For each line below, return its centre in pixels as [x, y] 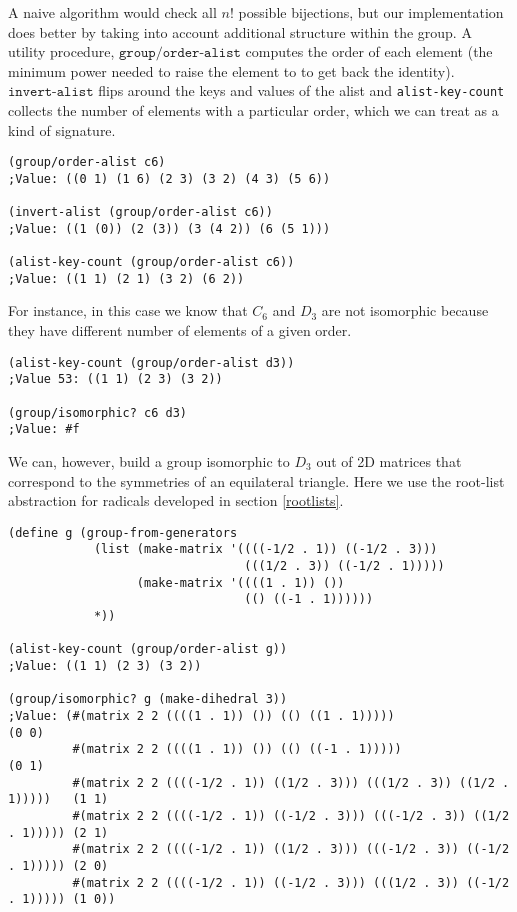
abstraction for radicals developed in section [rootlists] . [176, 500]
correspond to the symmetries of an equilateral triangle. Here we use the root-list [256, 480]
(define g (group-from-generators [123, 532]
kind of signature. [62, 129]
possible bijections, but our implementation [371, 12]
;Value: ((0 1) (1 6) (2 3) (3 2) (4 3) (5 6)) [169, 178]
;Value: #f [44, 429]
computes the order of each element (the [369, 51]
